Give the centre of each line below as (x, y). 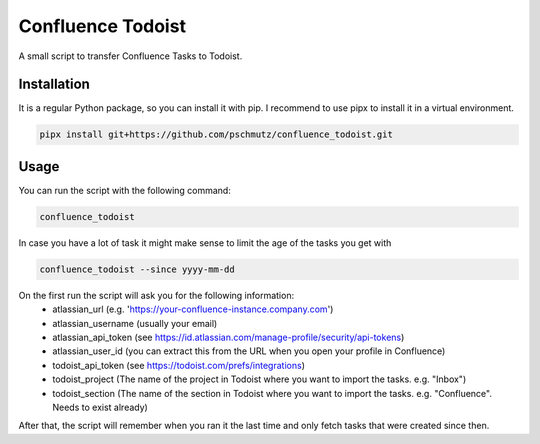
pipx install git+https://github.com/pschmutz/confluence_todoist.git (216, 134)
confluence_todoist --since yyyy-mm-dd (137, 269)
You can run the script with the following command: (125, 190)
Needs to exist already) (100, 407)
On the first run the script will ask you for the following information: (156, 295)
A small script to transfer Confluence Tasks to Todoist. (130, 56)
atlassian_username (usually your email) (135, 323)
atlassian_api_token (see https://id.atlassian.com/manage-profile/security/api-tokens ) (228, 337)
